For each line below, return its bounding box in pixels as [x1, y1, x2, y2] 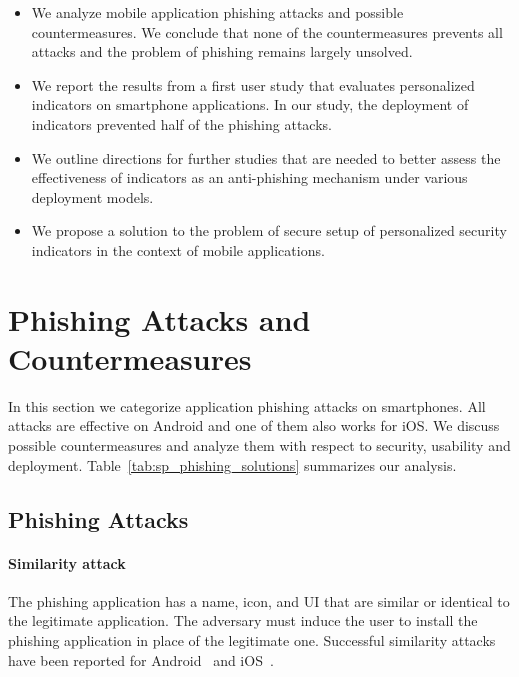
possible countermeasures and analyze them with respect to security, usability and [8, 435, 511, 456]
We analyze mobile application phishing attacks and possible [31, 2, 404, 22]
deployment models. [31, 186, 154, 207]
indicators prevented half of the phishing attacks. [31, 113, 332, 134]
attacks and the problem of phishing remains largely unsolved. [31, 41, 413, 62]
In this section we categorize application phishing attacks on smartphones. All [8, 395, 486, 416]
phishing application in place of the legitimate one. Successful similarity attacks [8, 629, 496, 650]
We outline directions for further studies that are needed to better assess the [31, 147, 501, 168]
